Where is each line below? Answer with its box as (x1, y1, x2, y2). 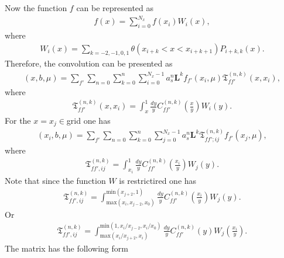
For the (5, 114, 31, 126)
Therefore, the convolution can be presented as (5, 57, 173, 69)
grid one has (66, 114, 111, 126)
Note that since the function (5, 174, 106, 186)
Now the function (5, 2, 67, 13)
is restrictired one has (119, 174, 197, 186)
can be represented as (76, 2, 154, 13)
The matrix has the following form (5, 242, 128, 254)
